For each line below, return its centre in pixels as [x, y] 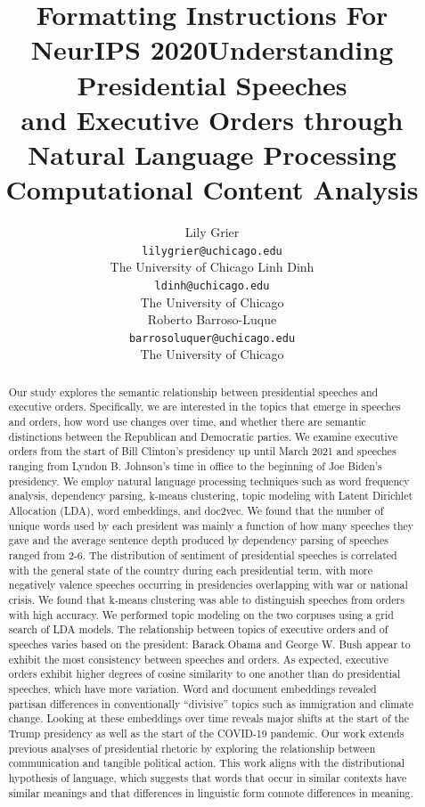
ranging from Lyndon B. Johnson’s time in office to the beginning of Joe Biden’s [195, 466]
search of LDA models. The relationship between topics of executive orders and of [198, 629]
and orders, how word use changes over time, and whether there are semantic [187, 422]
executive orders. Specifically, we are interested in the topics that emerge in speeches [204, 407]
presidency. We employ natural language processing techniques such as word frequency [209, 481]
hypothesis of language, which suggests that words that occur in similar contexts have [208, 777]
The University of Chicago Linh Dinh [212, 267]
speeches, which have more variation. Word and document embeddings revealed [192, 688]
